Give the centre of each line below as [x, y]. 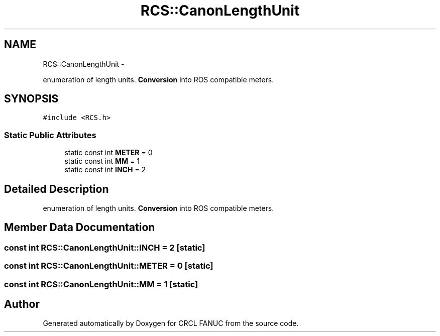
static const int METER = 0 [108, 153]
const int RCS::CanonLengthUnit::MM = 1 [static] [101, 284]
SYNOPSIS [31, 99]
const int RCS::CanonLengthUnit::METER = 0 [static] [109, 266]
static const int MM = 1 [102, 161]
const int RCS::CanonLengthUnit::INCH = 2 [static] [105, 247]
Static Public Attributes [50, 135]
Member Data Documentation [80, 228]
